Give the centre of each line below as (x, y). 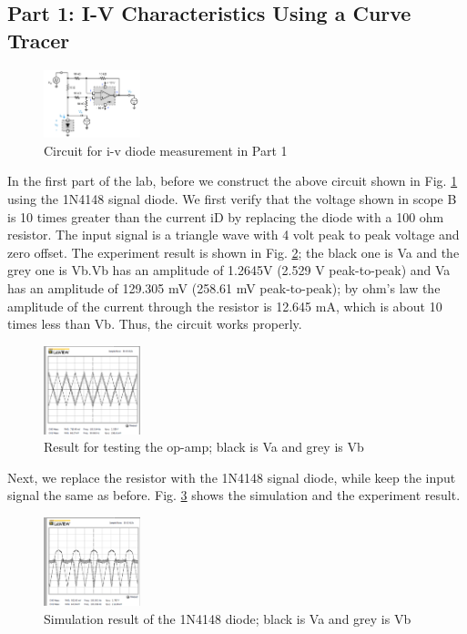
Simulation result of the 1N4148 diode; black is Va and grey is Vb (228, 618)
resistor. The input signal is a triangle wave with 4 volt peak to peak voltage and (233, 235)
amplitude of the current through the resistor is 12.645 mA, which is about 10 (225, 306)
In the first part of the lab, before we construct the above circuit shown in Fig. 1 (233, 181)
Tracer (39, 40)
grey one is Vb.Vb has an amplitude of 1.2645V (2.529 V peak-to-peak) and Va (229, 270)
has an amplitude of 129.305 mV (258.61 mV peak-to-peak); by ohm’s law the (224, 287)
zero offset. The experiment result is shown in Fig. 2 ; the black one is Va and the (233, 252)
